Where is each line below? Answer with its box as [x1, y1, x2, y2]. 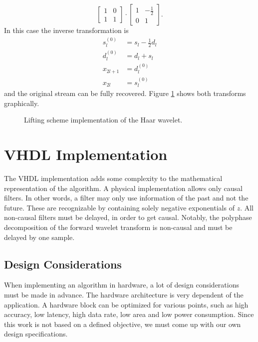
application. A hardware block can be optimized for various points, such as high [4, 299, 249, 309]
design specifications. [4, 328, 68, 339]
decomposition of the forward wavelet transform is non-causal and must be [4, 221, 233, 232]
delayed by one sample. [4, 231, 75, 242]
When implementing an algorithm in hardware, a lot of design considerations [4, 279, 239, 290]
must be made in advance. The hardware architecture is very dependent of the [4, 289, 244, 299]
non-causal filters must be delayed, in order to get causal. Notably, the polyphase [4, 212, 252, 222]
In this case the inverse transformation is [4, 25, 129, 35]
